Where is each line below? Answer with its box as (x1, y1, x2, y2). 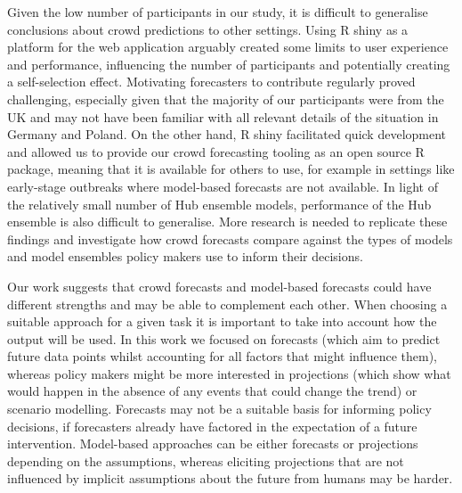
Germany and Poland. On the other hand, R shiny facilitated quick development (7, 125, 447, 144)
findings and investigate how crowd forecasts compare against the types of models (7, 229, 453, 248)
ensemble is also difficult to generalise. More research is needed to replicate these (7, 212, 448, 231)
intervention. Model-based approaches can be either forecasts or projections (7, 434, 418, 453)
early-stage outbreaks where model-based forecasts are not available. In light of (7, 177, 438, 195)
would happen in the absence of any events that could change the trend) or (7, 382, 417, 400)
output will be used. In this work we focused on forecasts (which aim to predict (7, 329, 441, 348)
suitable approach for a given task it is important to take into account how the (7, 312, 437, 331)
